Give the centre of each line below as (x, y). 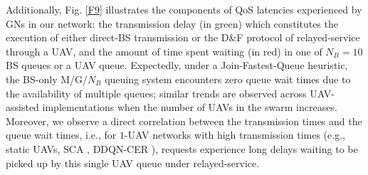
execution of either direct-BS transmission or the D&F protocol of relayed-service (183, 37)
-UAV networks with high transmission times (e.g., (235, 135)
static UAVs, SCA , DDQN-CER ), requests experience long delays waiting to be (182, 148)
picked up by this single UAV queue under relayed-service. (133, 163)
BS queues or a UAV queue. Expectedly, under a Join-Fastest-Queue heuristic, (177, 65)
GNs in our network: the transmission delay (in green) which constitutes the (172, 23)
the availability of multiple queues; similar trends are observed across (156, 93)
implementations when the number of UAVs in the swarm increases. (190, 107)
